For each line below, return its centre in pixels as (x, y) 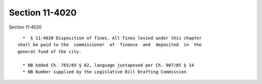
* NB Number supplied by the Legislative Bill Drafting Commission (105, 72)
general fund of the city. (50, 51)
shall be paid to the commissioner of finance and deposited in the (110, 45)
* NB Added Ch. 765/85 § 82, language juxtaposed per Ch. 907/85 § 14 (108, 65)
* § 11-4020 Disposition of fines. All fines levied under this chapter (112, 38)
